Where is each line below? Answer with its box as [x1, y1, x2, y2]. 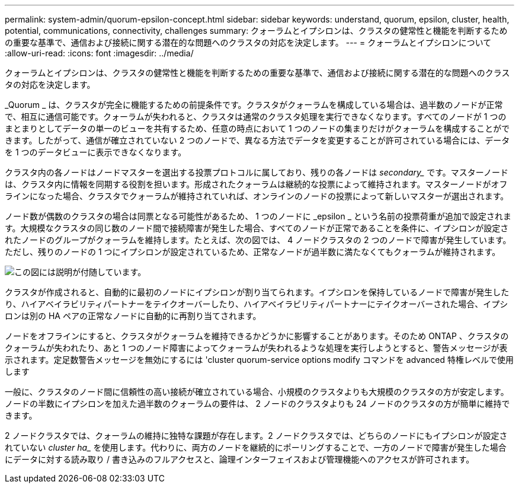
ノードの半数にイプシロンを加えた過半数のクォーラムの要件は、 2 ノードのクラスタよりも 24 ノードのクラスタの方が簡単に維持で [5, 398, 510, 409]
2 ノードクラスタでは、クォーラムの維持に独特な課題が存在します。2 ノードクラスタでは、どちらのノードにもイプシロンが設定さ [5, 430, 508, 441]
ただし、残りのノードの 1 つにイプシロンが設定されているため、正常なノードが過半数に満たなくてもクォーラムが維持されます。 [5, 247, 501, 257]
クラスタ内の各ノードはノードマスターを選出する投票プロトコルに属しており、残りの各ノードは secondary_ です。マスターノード [5, 167, 508, 177]
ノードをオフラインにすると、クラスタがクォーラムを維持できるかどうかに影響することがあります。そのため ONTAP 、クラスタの [5, 331, 509, 341]
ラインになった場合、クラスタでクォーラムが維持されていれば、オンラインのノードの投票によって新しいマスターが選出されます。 [5, 191, 509, 201]
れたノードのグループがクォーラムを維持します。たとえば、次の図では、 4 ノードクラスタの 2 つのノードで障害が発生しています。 [5, 235, 511, 245]
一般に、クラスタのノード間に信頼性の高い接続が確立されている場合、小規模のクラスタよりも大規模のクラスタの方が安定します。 [5, 387, 509, 397]
